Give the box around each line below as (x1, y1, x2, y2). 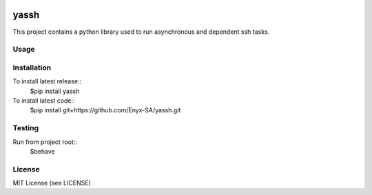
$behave (30, 147, 55, 155)
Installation (12, 63, 52, 72)
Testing (12, 123, 39, 133)
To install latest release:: (12, 77, 82, 85)
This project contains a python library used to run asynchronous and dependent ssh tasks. (12, 28, 270, 36)
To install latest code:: (12, 96, 75, 105)
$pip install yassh (30, 87, 80, 95)
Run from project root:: (12, 138, 77, 146)
